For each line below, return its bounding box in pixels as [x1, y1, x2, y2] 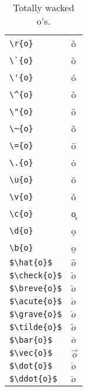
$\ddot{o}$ [9, 374, 57, 383]
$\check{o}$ [9, 271, 62, 280]
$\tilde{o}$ [9, 322, 62, 332]
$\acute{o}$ [9, 296, 62, 306]
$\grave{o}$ [9, 309, 62, 319]
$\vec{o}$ [9, 348, 53, 358]
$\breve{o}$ [9, 284, 62, 293]
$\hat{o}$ [9, 258, 53, 267]
